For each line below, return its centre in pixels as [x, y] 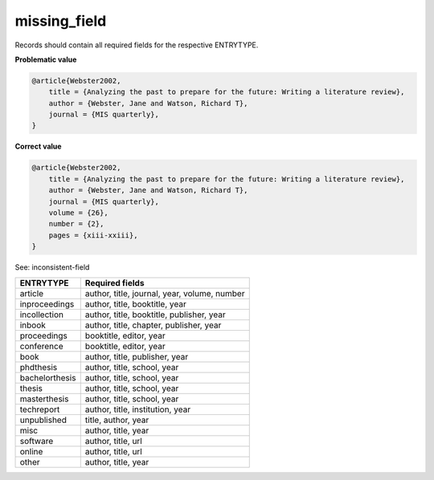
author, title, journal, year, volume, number [165, 293]
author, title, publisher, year [137, 356]
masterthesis [44, 399]
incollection [42, 315]
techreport [40, 409]
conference [41, 346]
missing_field [61, 21]
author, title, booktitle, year [135, 303]
